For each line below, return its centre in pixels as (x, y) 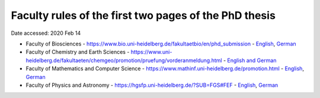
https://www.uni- (151, 52)
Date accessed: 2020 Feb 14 (46, 33)
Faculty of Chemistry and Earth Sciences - (78, 52)
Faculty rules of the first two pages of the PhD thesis (143, 15)
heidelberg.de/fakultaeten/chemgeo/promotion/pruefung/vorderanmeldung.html (124, 60)
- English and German (250, 60)
